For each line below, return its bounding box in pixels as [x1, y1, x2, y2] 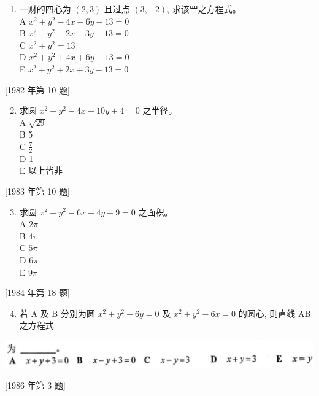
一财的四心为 [19, 2, 71, 15]
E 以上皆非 [19, 164, 63, 177]
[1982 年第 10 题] [5, 83, 70, 96]
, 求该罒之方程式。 [167, 2, 241, 15]
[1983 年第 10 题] [5, 184, 70, 197]
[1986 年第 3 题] [5, 379, 66, 392]
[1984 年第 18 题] [5, 286, 70, 299]
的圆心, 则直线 [238, 306, 296, 319]
